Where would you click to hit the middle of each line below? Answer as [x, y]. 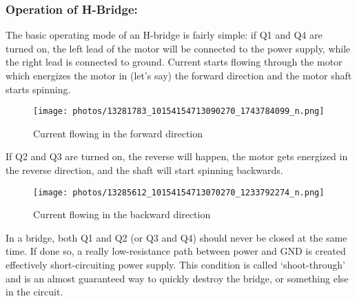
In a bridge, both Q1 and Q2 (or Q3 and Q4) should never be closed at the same [176, 237]
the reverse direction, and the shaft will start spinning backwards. [144, 170]
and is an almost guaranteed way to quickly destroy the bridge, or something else [177, 278]
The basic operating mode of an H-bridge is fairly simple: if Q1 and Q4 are [164, 35]
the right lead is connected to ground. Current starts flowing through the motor [174, 62]
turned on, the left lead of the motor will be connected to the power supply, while [178, 48]
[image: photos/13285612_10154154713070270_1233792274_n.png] [179, 192]
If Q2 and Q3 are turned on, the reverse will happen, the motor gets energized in [177, 156]
